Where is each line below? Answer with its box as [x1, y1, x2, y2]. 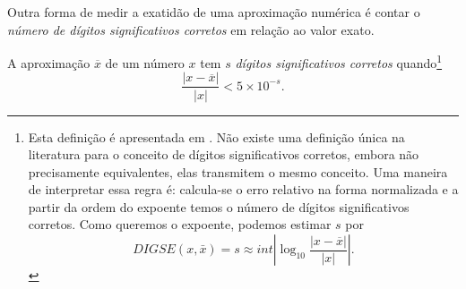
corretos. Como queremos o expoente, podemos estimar [28, 215, 332, 234]
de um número [105, 53, 185, 72]
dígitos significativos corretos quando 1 [235, 51, 443, 72]
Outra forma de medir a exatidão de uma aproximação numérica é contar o [7, 3, 420, 21]
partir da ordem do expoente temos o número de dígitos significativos [28, 197, 410, 216]
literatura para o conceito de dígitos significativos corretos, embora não [28, 145, 419, 164]
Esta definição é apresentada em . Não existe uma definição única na [28, 127, 405, 146]
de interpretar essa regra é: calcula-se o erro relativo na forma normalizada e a [28, 180, 459, 199]
